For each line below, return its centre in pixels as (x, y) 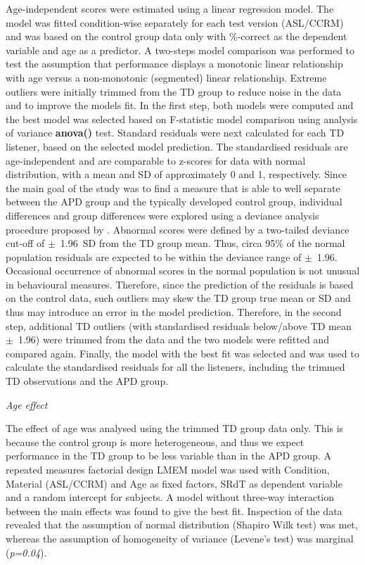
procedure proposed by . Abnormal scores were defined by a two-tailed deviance (178, 229)
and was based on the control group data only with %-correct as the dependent (177, 36)
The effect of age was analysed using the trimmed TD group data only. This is (175, 428)
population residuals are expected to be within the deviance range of (154, 256)
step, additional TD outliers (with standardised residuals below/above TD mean (179, 325)
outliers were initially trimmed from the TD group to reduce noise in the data (174, 91)
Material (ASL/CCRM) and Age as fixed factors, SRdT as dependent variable (174, 483)
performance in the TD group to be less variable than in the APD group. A (168, 456)
